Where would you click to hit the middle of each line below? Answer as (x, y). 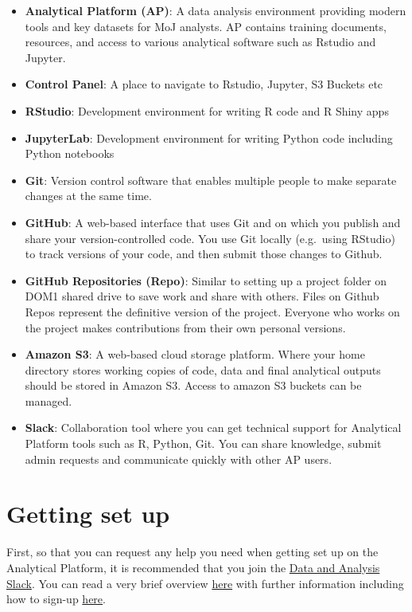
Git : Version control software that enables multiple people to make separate (211, 180)
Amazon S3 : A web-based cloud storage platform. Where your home (195, 354)
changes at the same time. (88, 196)
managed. (49, 400)
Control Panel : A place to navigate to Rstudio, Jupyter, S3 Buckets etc (204, 84)
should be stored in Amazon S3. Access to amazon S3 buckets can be (193, 385)
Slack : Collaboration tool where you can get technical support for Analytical (213, 428)
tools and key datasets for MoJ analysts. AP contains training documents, (206, 26)
